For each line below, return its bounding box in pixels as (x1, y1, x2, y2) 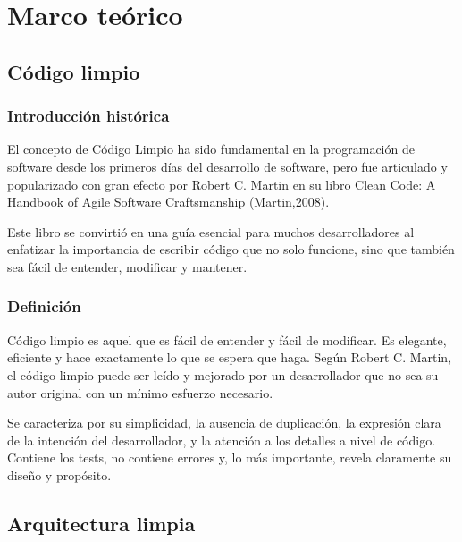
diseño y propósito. (7, 465, 112, 484)
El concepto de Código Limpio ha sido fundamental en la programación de (7, 140, 415, 158)
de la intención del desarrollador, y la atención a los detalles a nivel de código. (7, 430, 436, 449)
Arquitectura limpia (7, 509, 196, 537)
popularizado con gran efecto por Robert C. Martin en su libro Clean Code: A (7, 174, 436, 193)
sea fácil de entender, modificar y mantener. (7, 257, 248, 275)
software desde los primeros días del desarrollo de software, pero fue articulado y (7, 157, 448, 175)
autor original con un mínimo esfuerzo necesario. (7, 383, 273, 402)
